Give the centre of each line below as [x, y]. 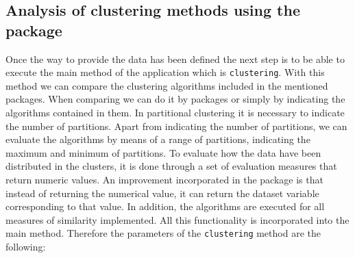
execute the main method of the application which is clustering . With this [165, 72]
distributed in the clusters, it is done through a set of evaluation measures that [171, 166]
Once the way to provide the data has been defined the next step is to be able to [175, 59]
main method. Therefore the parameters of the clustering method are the [163, 233]
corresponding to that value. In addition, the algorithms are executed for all [165, 206]
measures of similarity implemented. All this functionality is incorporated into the [177, 219]
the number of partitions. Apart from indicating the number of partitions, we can [176, 126]
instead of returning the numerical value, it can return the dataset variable [162, 193]
